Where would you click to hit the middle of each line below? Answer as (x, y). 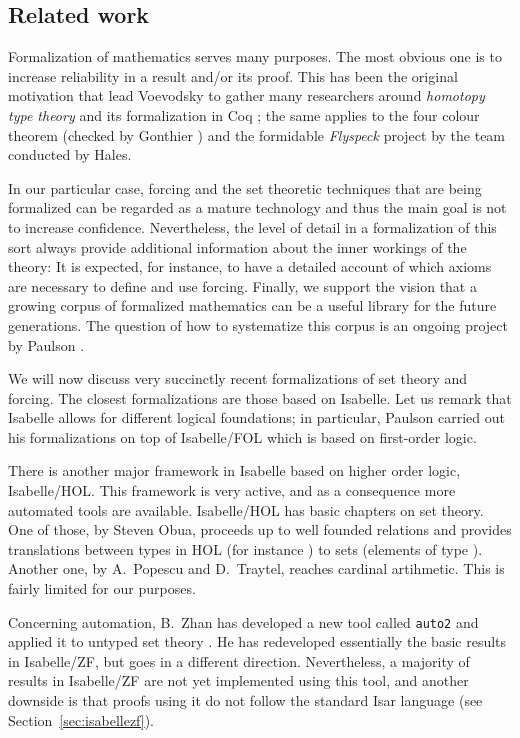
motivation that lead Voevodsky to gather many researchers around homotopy (246, 95)
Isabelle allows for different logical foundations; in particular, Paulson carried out (257, 417)
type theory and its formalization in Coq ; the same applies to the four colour (244, 114)
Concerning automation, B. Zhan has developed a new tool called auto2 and (243, 621)
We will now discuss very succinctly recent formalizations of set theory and (238, 378)
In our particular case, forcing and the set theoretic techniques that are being (245, 187)
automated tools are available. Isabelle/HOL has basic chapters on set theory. (246, 509)
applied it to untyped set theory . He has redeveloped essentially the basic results (257, 641)
